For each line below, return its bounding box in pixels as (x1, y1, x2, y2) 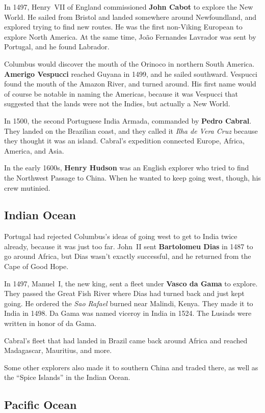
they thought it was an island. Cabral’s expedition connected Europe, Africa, (4, 135, 245, 146)
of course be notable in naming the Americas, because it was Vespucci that (4, 88, 238, 99)
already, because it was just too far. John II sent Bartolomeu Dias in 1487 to (4, 241, 253, 251)
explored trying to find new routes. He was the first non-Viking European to (4, 21, 243, 32)
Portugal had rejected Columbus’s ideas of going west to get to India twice (4, 231, 237, 242)
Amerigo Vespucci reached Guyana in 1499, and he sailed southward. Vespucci (4, 68, 257, 79)
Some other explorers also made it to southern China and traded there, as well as (4, 362, 258, 372)
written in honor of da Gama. (4, 318, 97, 329)
